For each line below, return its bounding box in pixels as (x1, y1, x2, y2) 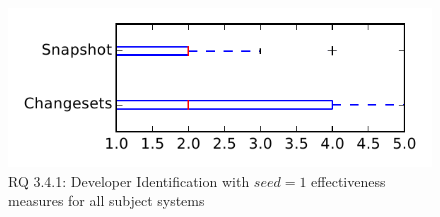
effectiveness (311, 170, 386, 191)
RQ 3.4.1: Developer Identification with (8, 170, 250, 191)
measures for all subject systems (8, 190, 205, 211)
